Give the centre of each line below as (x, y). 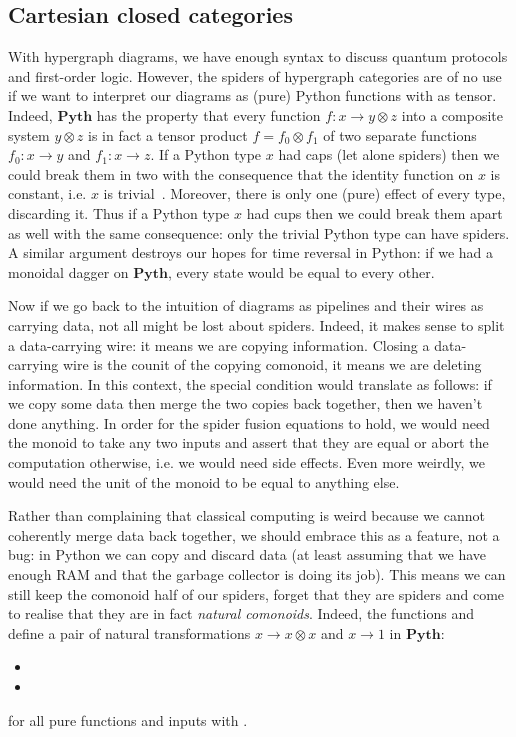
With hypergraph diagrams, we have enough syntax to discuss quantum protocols (258, 56)
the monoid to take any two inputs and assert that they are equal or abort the (248, 442)
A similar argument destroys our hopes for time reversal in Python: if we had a (251, 252)
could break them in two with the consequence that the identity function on (241, 173)
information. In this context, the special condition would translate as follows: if (250, 383)
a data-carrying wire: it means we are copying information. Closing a (219, 344)
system (29, 134)
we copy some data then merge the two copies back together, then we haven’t (245, 403)
